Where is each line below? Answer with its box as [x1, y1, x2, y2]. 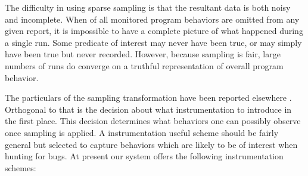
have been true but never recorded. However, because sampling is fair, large [5, 48, 281, 60]
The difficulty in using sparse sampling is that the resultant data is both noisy [5, 1, 291, 13]
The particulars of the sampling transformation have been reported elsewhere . [5, 91, 292, 104]
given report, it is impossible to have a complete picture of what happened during [5, 24, 303, 37]
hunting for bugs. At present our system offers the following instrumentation [5, 150, 284, 162]
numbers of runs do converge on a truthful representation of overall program [5, 59, 284, 72]
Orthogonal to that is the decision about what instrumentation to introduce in [5, 103, 292, 115]
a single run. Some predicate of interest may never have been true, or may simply [5, 36, 302, 48]
